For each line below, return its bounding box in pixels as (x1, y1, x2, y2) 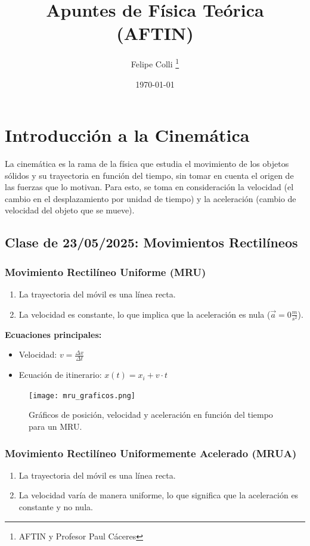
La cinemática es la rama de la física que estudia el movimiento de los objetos (5, 157, 289, 170)
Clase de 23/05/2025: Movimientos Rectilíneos (5, 233, 298, 252)
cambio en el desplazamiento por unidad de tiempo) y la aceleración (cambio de (5, 192, 296, 204)
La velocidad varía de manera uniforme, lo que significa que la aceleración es (18, 489, 299, 501)
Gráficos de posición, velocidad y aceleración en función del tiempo (29, 408, 273, 421)
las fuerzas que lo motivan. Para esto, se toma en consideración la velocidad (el (5, 181, 294, 193)
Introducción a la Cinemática (5, 123, 250, 147)
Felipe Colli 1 (131, 56, 179, 70)
